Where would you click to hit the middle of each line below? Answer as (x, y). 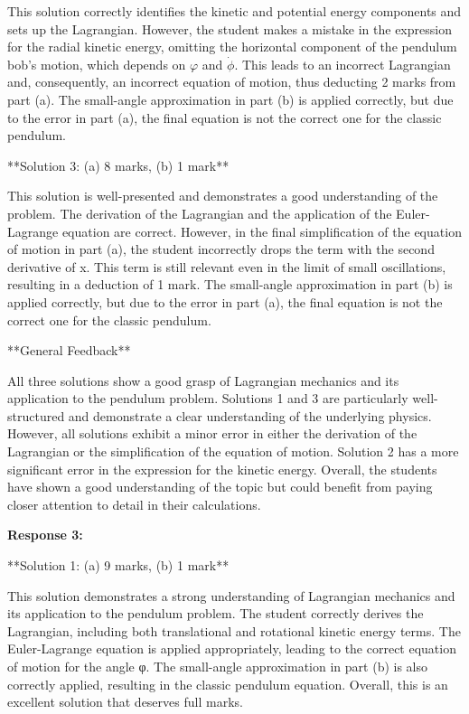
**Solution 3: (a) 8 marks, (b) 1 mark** (118, 165)
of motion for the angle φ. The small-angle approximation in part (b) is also (217, 666)
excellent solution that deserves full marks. (125, 702)
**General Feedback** (69, 350)
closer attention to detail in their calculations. (134, 504)
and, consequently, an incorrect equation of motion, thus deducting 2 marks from (232, 82)
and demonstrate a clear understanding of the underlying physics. (250, 415)
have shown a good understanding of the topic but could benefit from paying (220, 487)
